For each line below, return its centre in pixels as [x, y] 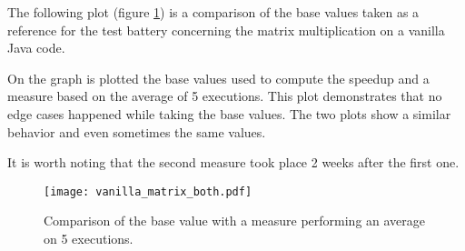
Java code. [36, 48]
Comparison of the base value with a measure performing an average [235, 221]
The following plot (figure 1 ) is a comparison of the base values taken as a [213, 12]
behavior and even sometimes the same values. [137, 131]
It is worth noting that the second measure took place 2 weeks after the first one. [233, 162]
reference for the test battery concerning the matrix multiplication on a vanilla [226, 30]
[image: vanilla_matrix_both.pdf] [148, 191]
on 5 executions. [89, 238]
